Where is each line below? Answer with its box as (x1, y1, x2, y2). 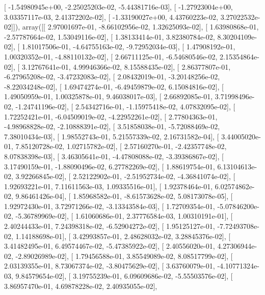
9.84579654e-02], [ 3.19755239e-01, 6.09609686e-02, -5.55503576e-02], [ (15, 271, 233, 281)
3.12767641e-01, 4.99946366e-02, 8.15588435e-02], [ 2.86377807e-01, (21, 61, 231, 72)
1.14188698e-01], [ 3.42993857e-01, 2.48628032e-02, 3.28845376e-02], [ (15, 230, 231, 241)
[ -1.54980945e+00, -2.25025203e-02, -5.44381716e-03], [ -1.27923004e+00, (4, 2, 233, 12)
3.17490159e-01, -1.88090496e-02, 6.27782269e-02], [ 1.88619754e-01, (4, 161, 215, 171)
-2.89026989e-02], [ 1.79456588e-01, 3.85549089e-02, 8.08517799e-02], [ (15, 250, 233, 261)
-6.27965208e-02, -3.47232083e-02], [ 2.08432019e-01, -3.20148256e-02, (4, 71, 220, 82)
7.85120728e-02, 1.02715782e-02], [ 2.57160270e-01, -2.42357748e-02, (15, 141, 227, 152)
